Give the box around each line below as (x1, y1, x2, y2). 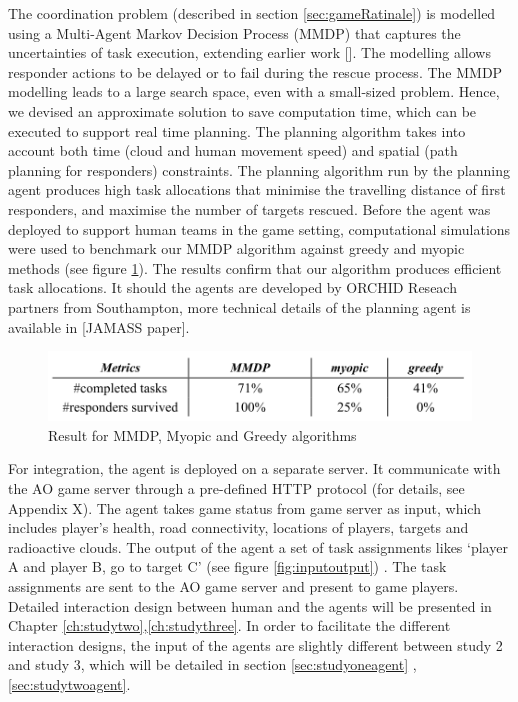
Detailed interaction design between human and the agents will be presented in (8, 595, 492, 616)
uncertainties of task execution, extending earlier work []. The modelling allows (8, 42, 491, 63)
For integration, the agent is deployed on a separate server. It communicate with (8, 458, 501, 479)
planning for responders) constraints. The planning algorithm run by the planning (8, 159, 510, 180)
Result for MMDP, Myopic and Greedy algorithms (48, 424, 357, 445)
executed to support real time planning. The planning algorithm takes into (8, 120, 466, 141)
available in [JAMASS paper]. (8, 316, 190, 337)
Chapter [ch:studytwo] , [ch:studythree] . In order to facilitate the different (8, 615, 451, 636)
